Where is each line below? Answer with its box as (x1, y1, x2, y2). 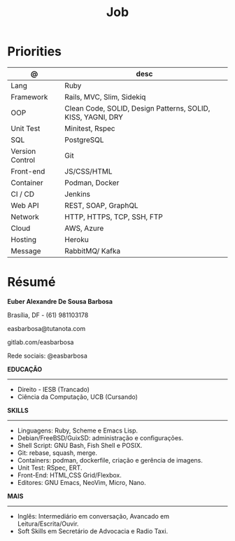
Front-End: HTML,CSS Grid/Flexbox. (17, 470, 122, 479)
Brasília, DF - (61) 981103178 (7, 311, 89, 319)
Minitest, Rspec (64, 123, 115, 133)
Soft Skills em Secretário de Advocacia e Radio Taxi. (17, 526, 169, 535)
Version (10, 146, 36, 156)
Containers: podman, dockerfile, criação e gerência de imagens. (17, 456, 203, 464)
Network (10, 211, 40, 221)
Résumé (7, 274, 56, 290)
